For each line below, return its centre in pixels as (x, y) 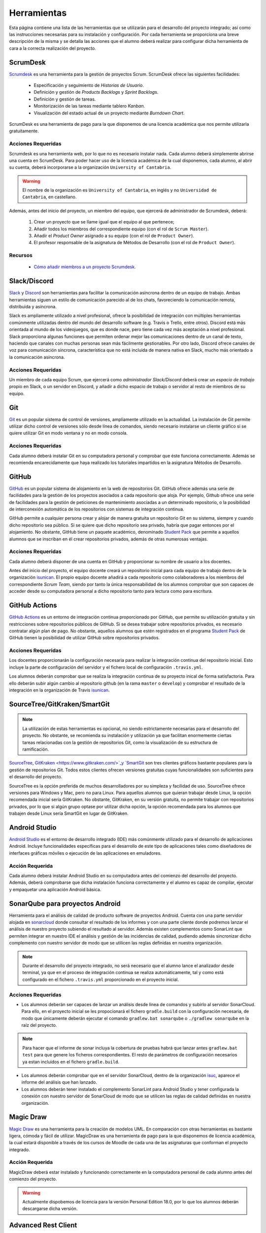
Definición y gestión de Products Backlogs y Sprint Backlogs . (96, 92)
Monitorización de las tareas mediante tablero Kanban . (89, 106)
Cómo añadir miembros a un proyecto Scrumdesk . (85, 267)
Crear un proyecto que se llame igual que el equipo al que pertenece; (104, 222)
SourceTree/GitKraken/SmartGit (60, 704)
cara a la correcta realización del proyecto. (52, 48)
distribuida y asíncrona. (33, 307)
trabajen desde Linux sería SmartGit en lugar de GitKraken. (69, 813)
